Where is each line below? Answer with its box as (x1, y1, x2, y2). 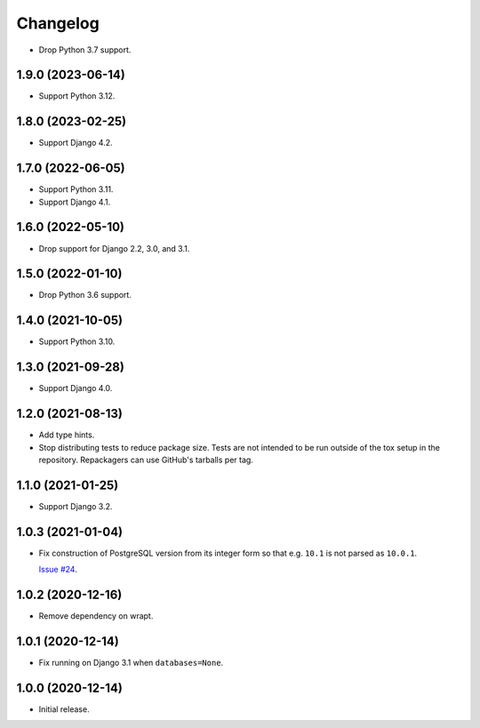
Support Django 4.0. (38, 383, 113, 394)
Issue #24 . (38, 564, 77, 575)
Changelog (16, 13, 100, 33)
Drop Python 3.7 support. (38, 44, 132, 55)
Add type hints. (38, 429, 95, 440)
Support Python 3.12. (38, 91, 116, 101)
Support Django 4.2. (38, 138, 113, 148)
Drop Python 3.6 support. (38, 290, 132, 300)
